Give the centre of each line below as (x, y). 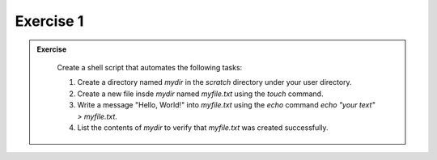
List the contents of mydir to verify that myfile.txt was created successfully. (203, 127)
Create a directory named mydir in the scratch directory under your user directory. (214, 82)
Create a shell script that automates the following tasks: (150, 67)
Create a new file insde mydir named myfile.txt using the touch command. (200, 94)
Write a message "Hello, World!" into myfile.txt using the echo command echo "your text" (226, 105)
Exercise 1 (49, 21)
